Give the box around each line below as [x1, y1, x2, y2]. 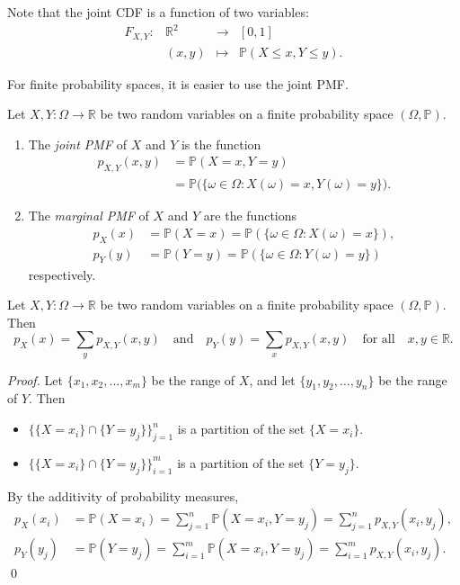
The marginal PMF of [28, 206, 149, 225]
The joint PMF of [28, 134, 128, 153]
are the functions [203, 206, 297, 225]
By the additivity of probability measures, [7, 486, 239, 505]
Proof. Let [7, 370, 63, 389]
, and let [249, 370, 296, 389]
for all [362, 333, 395, 346]
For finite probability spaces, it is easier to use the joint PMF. [7, 74, 349, 93]
